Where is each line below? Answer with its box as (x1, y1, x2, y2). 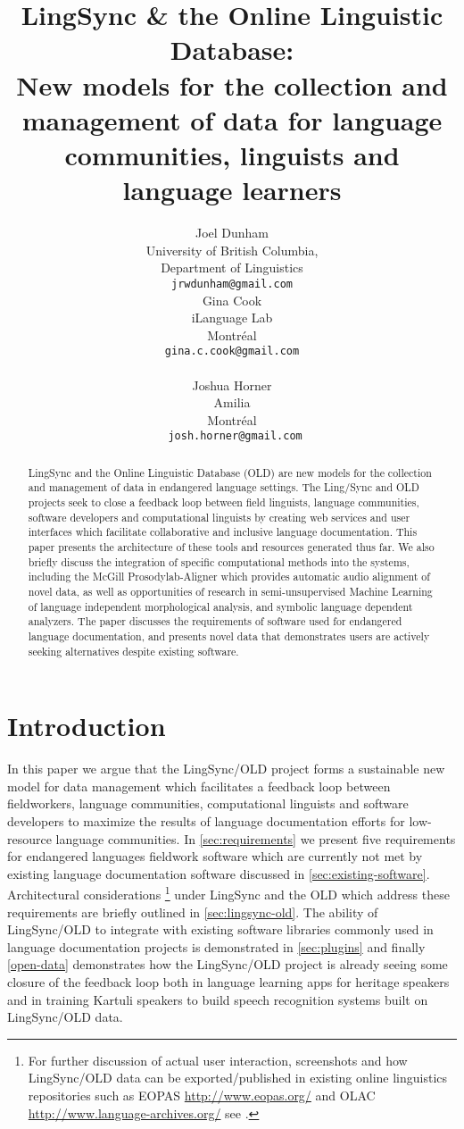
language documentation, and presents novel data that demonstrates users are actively (28, 628, 430, 643)
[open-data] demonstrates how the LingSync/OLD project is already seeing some (7, 955, 448, 974)
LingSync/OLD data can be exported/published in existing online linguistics (28, 1068, 448, 1087)
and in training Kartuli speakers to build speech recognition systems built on (7, 990, 428, 1008)
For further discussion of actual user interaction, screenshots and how (28, 1050, 408, 1069)
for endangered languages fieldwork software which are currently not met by (7, 847, 423, 866)
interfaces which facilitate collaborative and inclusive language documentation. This (28, 524, 418, 539)
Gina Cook (202, 290, 262, 309)
